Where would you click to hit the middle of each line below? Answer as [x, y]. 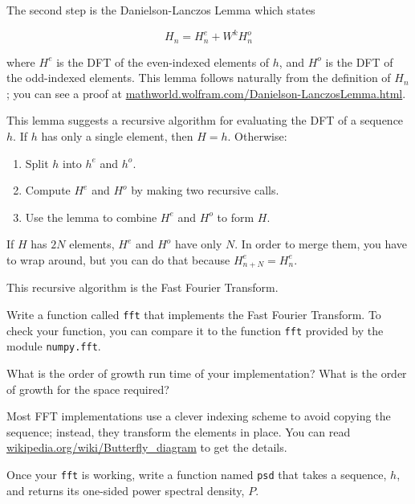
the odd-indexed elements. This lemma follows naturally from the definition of [199, 78]
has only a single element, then [117, 135]
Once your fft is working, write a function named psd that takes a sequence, [197, 474]
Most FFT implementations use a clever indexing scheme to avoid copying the [199, 416]
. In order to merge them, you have [321, 244]
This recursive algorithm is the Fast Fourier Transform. [142, 287]
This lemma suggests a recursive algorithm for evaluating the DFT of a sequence [205, 120]
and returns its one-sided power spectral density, [126, 490]
